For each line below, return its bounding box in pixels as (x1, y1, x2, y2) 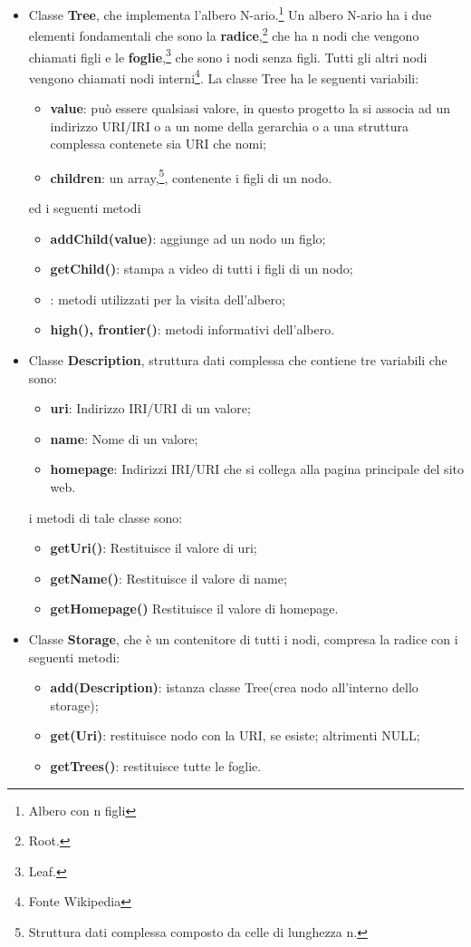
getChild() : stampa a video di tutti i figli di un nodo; (50, 259, 353, 278)
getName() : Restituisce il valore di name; (50, 568, 287, 587)
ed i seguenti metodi (28, 198, 141, 217)
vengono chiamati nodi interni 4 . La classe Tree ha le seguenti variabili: (28, 65, 419, 87)
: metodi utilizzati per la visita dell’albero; (50, 289, 285, 308)
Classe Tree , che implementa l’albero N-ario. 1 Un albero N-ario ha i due (28, 3, 432, 24)
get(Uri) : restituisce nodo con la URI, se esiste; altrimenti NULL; (50, 726, 420, 745)
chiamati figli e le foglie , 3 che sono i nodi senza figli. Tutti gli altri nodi (28, 44, 428, 66)
